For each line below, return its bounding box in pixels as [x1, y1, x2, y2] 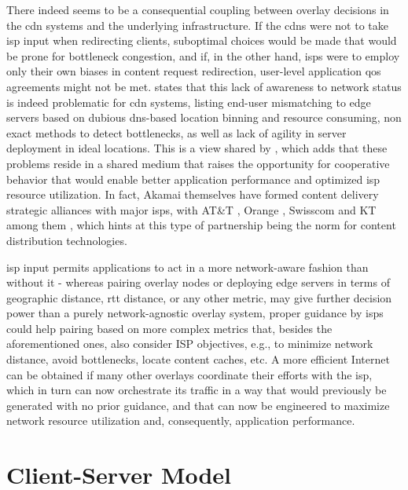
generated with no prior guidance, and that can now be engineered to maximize [6, 397, 390, 413]
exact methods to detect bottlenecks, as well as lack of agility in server [6, 124, 347, 141]
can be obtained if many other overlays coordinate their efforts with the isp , [6, 366, 373, 382]
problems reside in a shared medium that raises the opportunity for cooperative [6, 155, 390, 171]
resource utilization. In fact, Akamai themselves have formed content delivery [6, 186, 379, 203]
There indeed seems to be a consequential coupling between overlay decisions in [6, 2, 389, 17]
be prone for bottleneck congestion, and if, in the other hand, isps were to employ [6, 47, 400, 64]
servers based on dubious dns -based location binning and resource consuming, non [6, 109, 402, 126]
